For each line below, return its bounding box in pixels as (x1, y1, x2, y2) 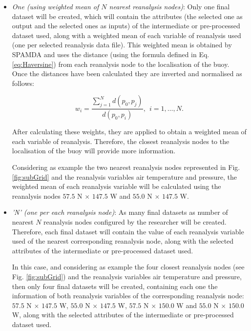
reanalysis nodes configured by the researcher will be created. (43, 216, 227, 227)
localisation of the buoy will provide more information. (12, 145, 176, 156)
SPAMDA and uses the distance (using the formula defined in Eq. (12, 49, 209, 59)
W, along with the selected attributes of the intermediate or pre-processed (12, 310, 234, 320)
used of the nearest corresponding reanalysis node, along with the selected (12, 236, 234, 246)
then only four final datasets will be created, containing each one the (12, 281, 218, 291)
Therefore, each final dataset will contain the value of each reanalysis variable (12, 226, 244, 236)
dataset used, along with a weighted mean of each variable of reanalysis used (12, 30, 241, 40)
